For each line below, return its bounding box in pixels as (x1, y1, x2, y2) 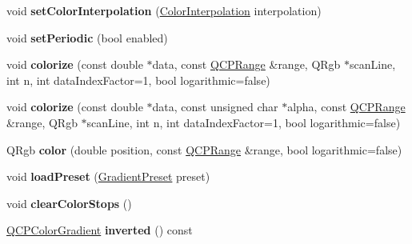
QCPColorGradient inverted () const (6, 222, 193, 238)
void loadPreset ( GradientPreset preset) (6, 168, 210, 185)
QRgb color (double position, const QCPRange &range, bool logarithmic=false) (6, 141, 402, 158)
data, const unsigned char (152, 98, 278, 115)
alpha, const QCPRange (287, 98, 406, 115)
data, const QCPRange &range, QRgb (152, 56, 341, 73)
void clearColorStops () (6, 194, 132, 211)
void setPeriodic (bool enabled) (6, 29, 168, 46)
